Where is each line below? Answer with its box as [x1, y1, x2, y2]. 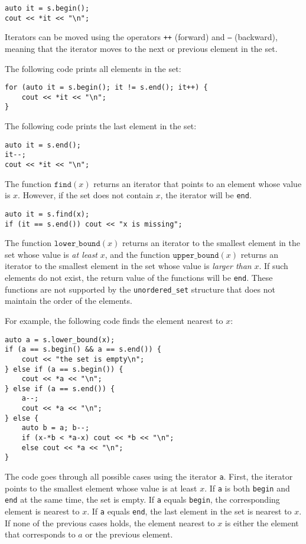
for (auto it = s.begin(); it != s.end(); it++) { [5, 83, 208, 92]
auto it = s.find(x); [5, 209, 90, 218]
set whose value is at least [5, 248, 98, 260]
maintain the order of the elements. [5, 294, 132, 307]
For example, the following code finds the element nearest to [5, 314, 223, 326]
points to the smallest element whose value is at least [5, 481, 197, 494]
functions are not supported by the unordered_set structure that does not [5, 283, 275, 295]
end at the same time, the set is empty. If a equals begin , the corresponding [5, 493, 280, 506]
